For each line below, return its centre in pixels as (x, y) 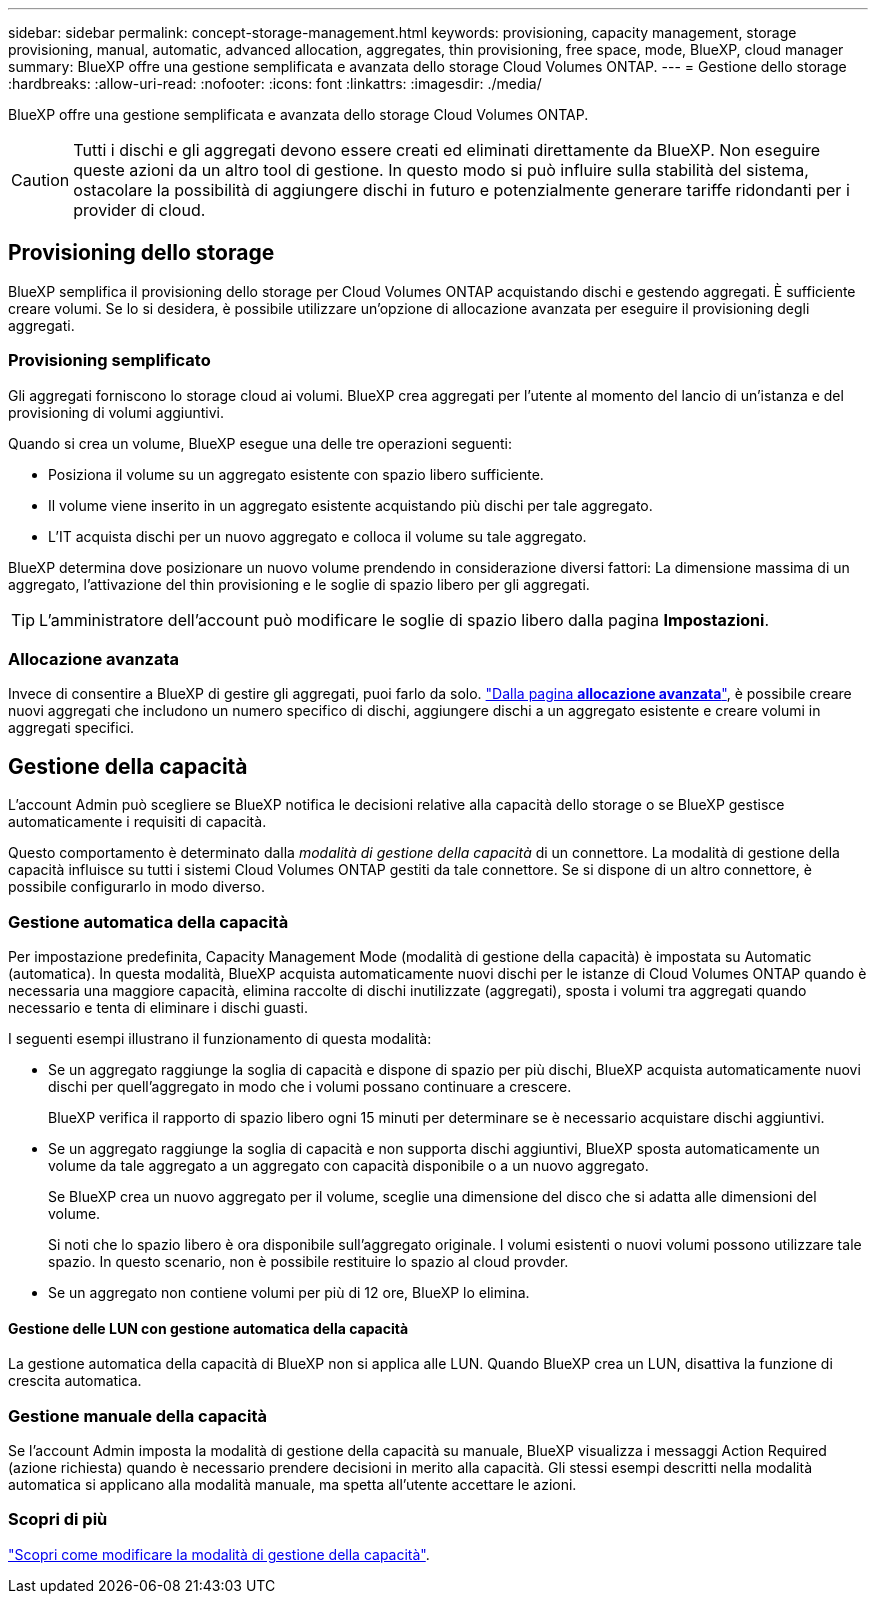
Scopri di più (58, 1519)
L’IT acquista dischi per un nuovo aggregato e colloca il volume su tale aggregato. (317, 536)
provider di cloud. (139, 210)
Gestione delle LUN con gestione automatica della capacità (208, 1328)
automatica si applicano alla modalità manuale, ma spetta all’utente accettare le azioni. (292, 1484)
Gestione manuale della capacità (137, 1415)
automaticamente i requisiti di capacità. (137, 822)
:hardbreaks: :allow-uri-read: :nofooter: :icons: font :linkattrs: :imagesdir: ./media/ (275, 83)
